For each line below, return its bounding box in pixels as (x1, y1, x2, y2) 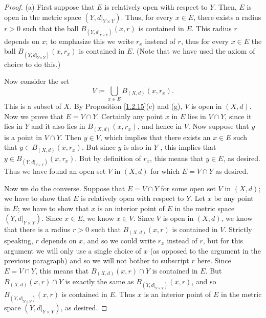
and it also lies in (31, 121, 85, 131)
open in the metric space (4, 11, 81, 22)
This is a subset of (4, 101, 61, 111)
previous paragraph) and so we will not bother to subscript (4, 255, 189, 266)
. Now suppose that (188, 121, 249, 131)
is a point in (4, 131, 42, 142)
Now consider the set (4, 76, 70, 86)
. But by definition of (75, 152, 141, 163)
